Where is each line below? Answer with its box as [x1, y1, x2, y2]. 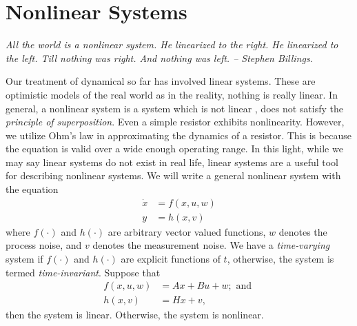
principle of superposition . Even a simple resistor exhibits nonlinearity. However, [6, 114, 345, 129]
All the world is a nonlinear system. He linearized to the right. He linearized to [6, 37, 338, 52]
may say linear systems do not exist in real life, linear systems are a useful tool [6, 154, 339, 169]
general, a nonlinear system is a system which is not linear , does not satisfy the [6, 101, 343, 115]
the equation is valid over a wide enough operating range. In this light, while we [6, 141, 343, 156]
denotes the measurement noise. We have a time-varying [92, 238, 330, 252]
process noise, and [6, 238, 82, 252]
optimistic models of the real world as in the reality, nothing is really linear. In [6, 87, 338, 101]
